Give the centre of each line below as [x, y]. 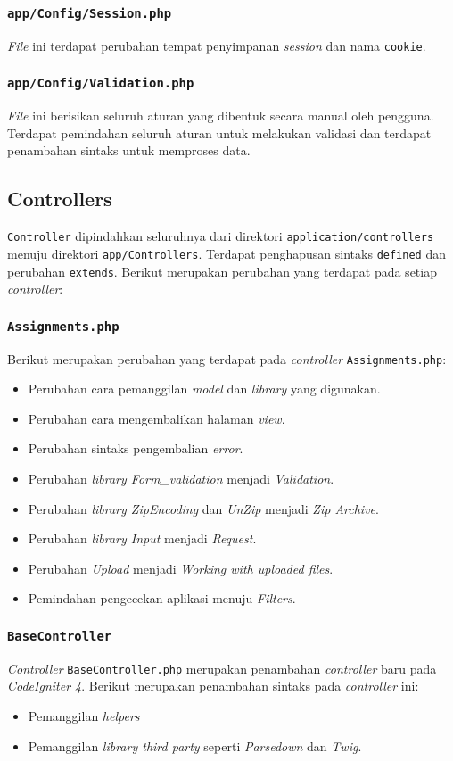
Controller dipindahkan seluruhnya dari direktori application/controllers [221, 236]
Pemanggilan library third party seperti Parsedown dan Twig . [195, 745]
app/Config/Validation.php [101, 83]
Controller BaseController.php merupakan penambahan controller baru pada [222, 668]
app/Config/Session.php [90, 13]
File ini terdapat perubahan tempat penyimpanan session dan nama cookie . [217, 45]
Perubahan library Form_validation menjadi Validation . [181, 478]
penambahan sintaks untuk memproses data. [129, 150]
